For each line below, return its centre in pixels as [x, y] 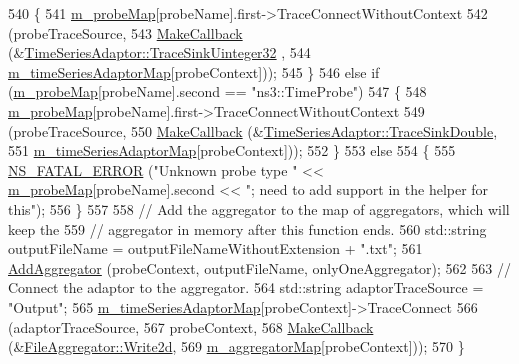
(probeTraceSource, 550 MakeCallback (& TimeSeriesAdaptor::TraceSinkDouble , [253, 130]
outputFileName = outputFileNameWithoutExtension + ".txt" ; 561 [215, 248]
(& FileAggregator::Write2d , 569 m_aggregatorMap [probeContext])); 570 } [236, 346]
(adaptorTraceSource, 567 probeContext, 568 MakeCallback [191, 326]
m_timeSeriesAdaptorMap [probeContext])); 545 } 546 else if [194, 71]
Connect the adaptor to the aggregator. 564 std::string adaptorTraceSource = [246, 287]
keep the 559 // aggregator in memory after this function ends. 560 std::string [247, 228]
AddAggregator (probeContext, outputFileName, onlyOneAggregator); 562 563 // [259, 267]
